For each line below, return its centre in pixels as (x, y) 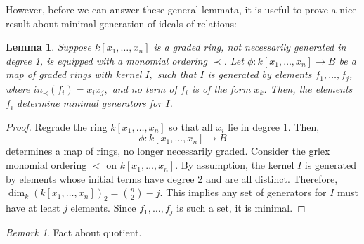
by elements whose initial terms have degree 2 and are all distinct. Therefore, (172, 178)
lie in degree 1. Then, (274, 126)
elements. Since (103, 208)
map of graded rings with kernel (74, 74)
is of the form (221, 88)
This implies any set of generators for (246, 192)
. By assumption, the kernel (235, 165)
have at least (33, 208)
